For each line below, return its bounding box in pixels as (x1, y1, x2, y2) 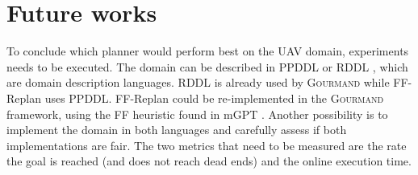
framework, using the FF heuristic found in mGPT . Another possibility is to (6, 105, 388, 122)
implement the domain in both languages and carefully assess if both (6, 121, 347, 138)
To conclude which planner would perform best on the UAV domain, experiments (6, 43, 409, 59)
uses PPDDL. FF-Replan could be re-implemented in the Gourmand (44, 89, 384, 106)
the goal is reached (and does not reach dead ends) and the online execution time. (6, 153, 412, 169)
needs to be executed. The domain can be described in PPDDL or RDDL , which (6, 58, 408, 75)
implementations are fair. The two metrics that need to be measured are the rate (6, 136, 407, 153)
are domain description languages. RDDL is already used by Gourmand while (6, 74, 390, 91)
